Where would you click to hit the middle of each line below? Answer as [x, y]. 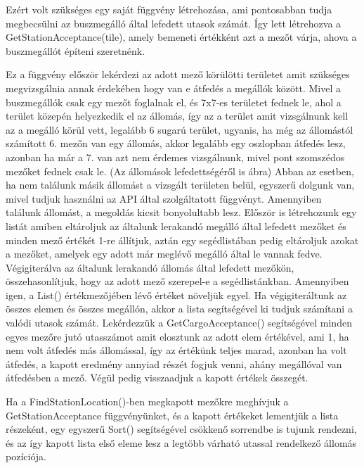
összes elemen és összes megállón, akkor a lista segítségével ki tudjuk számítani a [179, 309]
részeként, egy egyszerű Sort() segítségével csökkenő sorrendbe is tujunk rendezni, [181, 429]
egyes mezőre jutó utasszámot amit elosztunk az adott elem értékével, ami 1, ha [177, 336]
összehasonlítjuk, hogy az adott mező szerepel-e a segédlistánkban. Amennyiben [177, 281]
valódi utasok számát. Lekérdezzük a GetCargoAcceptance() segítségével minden [179, 323]
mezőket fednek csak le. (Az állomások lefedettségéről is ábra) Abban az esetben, [180, 171]
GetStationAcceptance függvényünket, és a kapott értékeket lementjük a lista [172, 415]
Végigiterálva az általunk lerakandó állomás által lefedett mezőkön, [150, 267]
